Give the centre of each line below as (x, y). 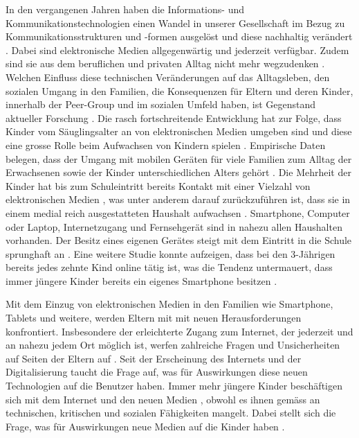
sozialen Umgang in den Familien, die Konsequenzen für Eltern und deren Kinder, (179, 90)
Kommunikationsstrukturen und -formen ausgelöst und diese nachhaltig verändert (179, 36)
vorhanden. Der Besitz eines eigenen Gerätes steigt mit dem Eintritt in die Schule (179, 240)
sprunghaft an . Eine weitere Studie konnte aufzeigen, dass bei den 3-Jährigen (171, 253)
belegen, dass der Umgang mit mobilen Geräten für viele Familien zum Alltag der (179, 158)
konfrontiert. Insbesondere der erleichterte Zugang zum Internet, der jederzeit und (179, 331)
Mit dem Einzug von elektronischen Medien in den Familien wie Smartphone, (169, 304)
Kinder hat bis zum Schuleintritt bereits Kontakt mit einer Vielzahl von (158, 185)
